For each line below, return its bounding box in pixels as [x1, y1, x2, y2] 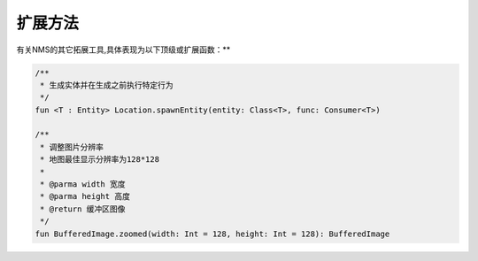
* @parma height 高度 [40, 191, 130, 202]
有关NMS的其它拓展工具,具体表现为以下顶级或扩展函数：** [16, 44, 231, 55]
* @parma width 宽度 [40, 180, 126, 189]
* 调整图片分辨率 [40, 142, 104, 152]
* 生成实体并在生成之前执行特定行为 [40, 80, 173, 90]
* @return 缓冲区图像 [40, 203, 126, 214]
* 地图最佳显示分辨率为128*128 [40, 155, 159, 165]
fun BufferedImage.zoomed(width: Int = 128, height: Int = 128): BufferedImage [35, 228, 390, 239]
